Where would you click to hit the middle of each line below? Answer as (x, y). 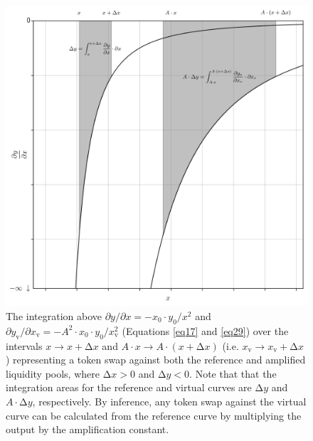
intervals (24, 345)
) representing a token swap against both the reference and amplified (156, 360)
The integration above (54, 315)
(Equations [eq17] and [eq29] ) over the (205, 330)
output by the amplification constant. (87, 429)
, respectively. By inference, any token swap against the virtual (169, 401)
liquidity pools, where (53, 373)
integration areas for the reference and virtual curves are (129, 387)
